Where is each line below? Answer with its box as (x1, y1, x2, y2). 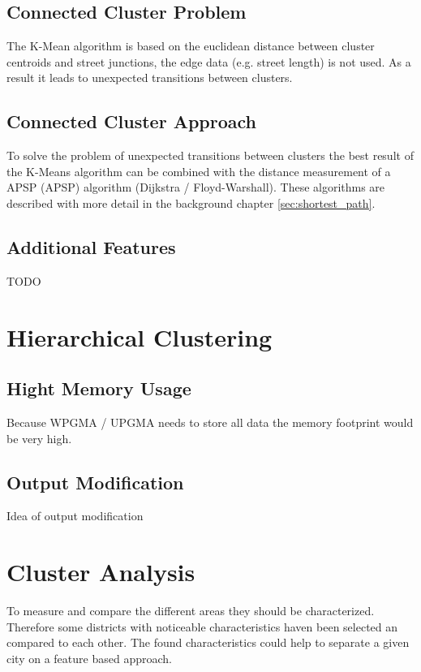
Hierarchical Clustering (6, 320, 273, 353)
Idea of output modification (6, 507, 144, 524)
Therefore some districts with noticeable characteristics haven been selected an (6, 618, 398, 635)
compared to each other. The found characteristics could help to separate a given (6, 634, 410, 651)
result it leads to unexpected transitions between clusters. (6, 69, 293, 86)
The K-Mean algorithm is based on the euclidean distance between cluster (6, 37, 375, 54)
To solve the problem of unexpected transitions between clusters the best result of (6, 147, 414, 164)
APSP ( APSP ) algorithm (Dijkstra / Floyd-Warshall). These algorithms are (6, 179, 385, 196)
